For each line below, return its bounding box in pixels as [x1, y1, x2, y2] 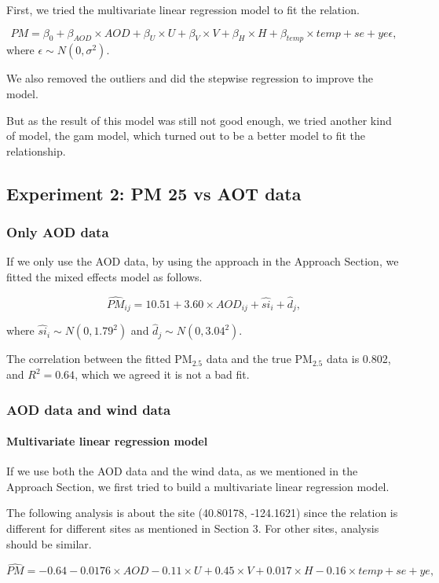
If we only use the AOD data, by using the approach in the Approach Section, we [6, 253, 399, 269]
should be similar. [6, 535, 92, 552]
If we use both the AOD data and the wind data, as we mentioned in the [6, 463, 358, 479]
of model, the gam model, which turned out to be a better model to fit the [6, 127, 366, 144]
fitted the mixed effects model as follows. [6, 268, 203, 284]
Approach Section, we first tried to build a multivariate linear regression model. [6, 478, 390, 494]
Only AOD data [6, 222, 109, 242]
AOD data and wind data [6, 399, 171, 419]
